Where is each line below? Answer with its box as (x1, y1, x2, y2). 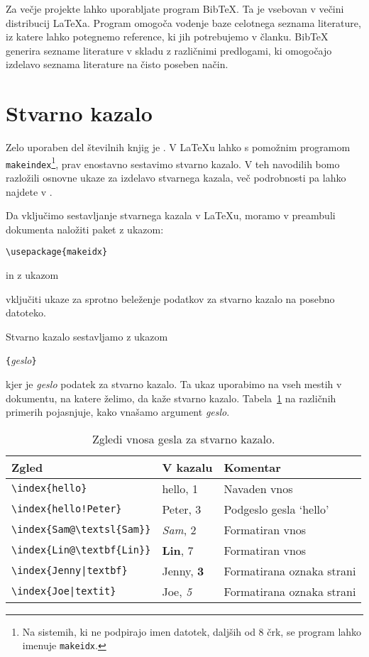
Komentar (224, 458, 281, 475)
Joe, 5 (162, 583, 192, 600)
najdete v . (6, 184, 53, 199)
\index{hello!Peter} (11, 503, 122, 515)
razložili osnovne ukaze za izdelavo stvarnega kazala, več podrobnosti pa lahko (6, 170, 346, 184)
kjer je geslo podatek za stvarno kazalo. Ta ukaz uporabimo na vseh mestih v (6, 377, 342, 392)
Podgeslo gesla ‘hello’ (224, 500, 329, 517)
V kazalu (162, 458, 213, 475)
